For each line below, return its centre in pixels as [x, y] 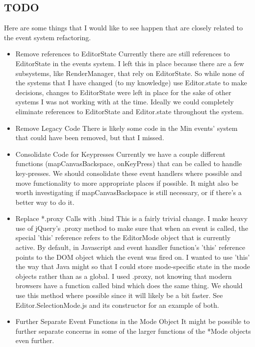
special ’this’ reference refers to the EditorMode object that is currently [123, 237]
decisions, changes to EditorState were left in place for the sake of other [123, 92]
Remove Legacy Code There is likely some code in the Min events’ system [127, 128]
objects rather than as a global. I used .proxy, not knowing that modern [124, 276]
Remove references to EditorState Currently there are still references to [123, 54]
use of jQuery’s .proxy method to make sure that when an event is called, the [132, 228]
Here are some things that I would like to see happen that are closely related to [123, 28]
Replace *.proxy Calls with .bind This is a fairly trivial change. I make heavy [131, 218]
